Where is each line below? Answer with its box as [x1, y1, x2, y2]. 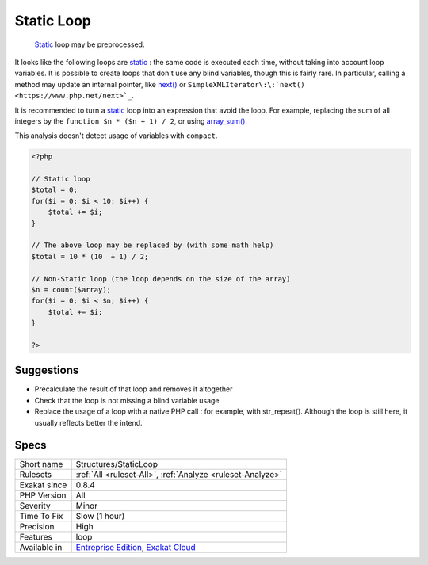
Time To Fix [19, 511, 63, 522]
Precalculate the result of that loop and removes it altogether [34, 384, 233, 394]
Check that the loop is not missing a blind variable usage [34, 395, 220, 405]
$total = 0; [31, 185, 78, 194]
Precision [19, 521, 55, 533]
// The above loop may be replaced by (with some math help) [31, 241, 274, 250]
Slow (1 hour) [75, 511, 125, 522]
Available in [19, 542, 63, 553]
